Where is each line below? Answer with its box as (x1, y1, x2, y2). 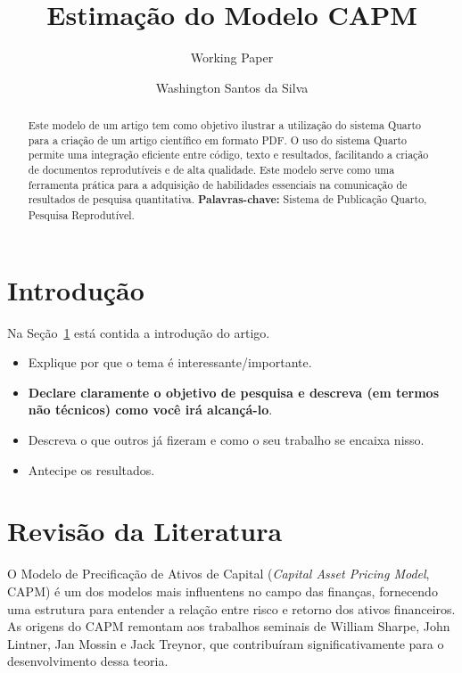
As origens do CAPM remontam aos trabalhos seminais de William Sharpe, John (7, 617, 450, 636)
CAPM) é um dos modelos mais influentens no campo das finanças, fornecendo (7, 581, 438, 600)
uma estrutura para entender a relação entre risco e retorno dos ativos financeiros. (7, 599, 456, 618)
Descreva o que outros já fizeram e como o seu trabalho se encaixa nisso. (28, 431, 425, 449)
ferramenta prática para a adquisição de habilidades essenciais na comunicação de (28, 176, 408, 192)
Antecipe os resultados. (28, 460, 155, 479)
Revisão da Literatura (7, 513, 283, 549)
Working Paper (190, 48, 274, 67)
